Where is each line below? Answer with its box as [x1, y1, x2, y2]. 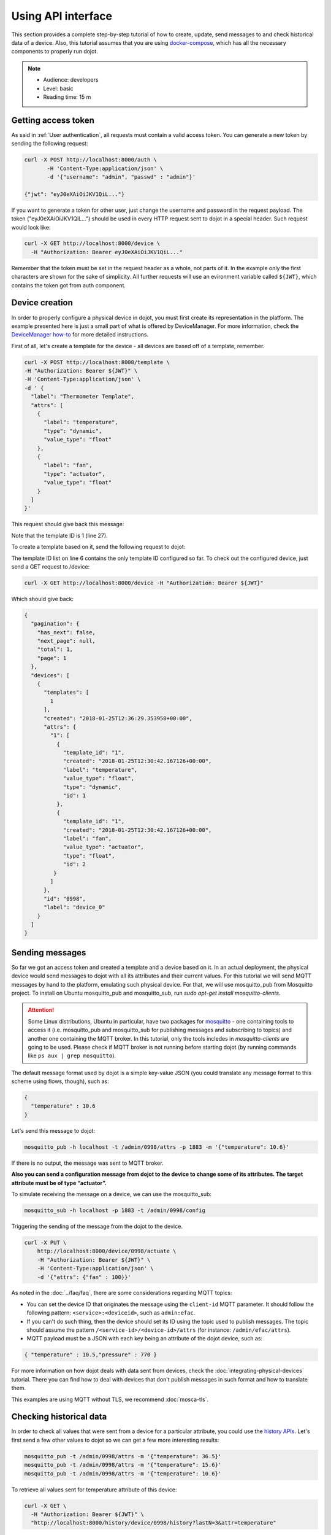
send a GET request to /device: [11, 562, 90, 570]
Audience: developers [43, 76, 99, 84]
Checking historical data [11, 1412, 107, 1422]
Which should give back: [11, 595, 74, 602]
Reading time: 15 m [43, 93, 91, 101]
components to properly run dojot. [11, 48, 98, 55]
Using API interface [11, 9, 113, 23]
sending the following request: [11, 140, 88, 147]
